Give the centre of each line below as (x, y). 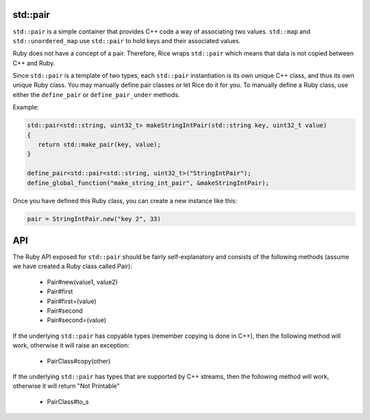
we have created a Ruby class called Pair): (73, 266)
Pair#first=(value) (72, 301)
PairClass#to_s (68, 402)
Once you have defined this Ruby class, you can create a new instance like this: (125, 200)
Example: (26, 107)
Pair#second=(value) (76, 320)
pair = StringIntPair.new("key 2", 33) (94, 219)
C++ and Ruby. (34, 63)
